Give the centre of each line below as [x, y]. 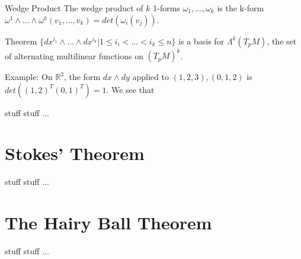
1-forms [166, 8]
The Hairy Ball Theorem [108, 223]
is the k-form [241, 8]
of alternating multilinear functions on [74, 55]
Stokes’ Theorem [75, 153]
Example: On [29, 77]
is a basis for [201, 41]
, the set [282, 41]
